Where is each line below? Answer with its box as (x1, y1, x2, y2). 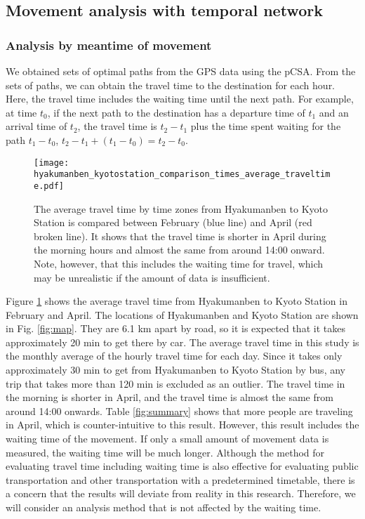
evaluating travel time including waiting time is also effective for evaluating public (6, 459, 359, 473)
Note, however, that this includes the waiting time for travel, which (34, 256, 324, 270)
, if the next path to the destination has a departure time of (47, 105, 305, 119)
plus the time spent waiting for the (190, 119, 341, 133)
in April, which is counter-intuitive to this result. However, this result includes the (6, 417, 359, 432)
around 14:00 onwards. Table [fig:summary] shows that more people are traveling (6, 403, 353, 418)
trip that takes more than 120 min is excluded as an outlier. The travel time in (6, 376, 345, 390)
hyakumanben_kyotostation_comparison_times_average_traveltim (34, 169, 331, 180)
